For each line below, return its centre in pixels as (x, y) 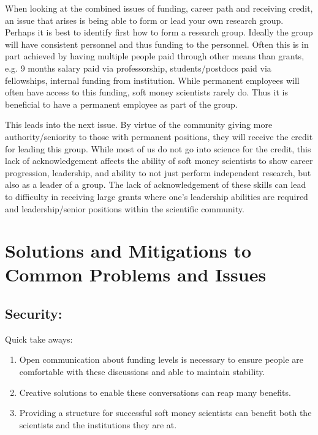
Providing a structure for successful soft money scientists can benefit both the (165, 413)
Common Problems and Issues (136, 274)
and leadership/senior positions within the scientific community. (125, 208)
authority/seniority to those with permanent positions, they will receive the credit (159, 136)
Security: (34, 314)
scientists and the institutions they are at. (98, 424)
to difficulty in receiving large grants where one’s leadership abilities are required (157, 196)
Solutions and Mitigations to (128, 251)
